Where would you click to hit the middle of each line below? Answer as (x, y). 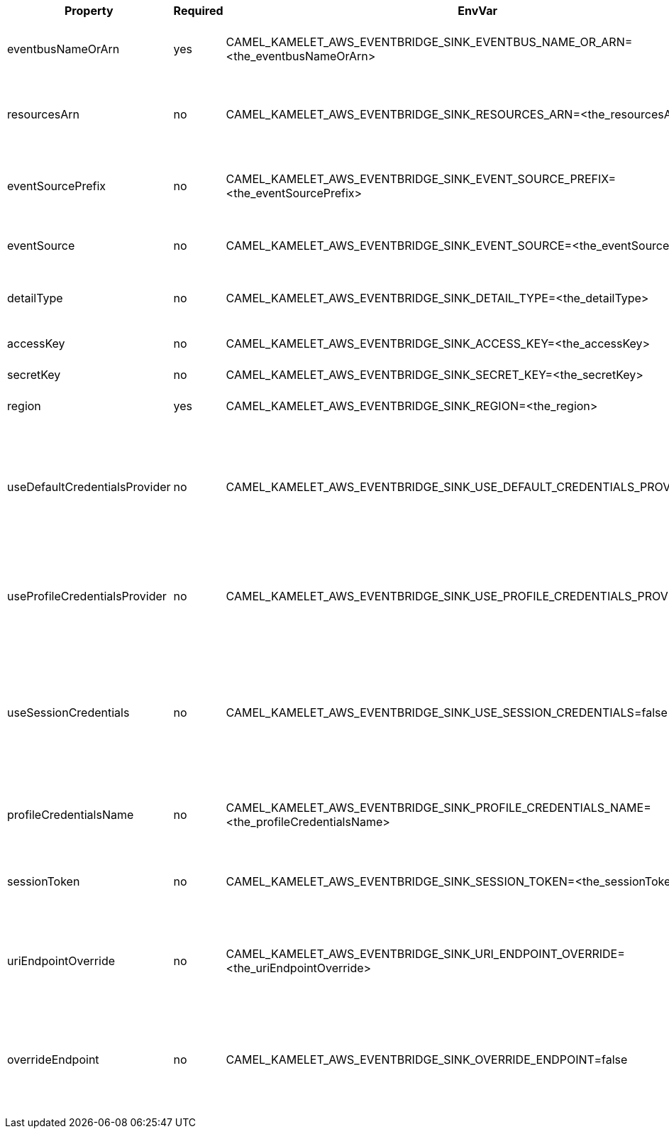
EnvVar (478, 11)
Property (89, 11)
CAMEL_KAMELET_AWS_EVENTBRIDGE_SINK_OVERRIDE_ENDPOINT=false (427, 1059)
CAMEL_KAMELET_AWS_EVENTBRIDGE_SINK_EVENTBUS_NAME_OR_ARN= (429, 42)
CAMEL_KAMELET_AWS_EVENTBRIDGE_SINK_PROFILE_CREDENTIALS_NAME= (438, 808)
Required (198, 11)
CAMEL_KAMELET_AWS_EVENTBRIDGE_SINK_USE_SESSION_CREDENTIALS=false (447, 712)
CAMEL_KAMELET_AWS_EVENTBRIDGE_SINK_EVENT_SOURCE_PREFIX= (421, 179)
